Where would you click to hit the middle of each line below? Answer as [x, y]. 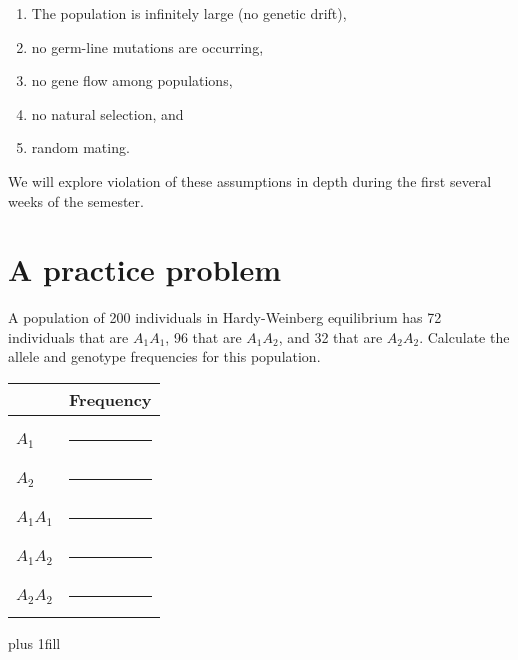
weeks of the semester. [76, 200]
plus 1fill [34, 643]
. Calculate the [464, 336]
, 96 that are [203, 336]
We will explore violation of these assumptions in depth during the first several [250, 180]
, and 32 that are [330, 336]
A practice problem [145, 269]
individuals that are [68, 336]
